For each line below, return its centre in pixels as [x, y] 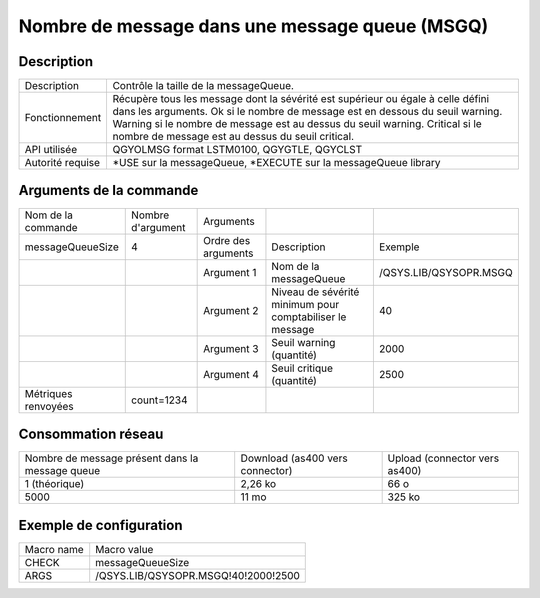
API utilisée [51, 150]
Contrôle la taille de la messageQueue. [203, 86]
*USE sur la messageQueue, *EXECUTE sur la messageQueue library [276, 163]
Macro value [124, 549]
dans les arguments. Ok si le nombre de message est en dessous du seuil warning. [307, 112]
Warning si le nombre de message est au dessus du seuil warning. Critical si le [297, 124]
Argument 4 [231, 374]
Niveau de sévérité [315, 292]
